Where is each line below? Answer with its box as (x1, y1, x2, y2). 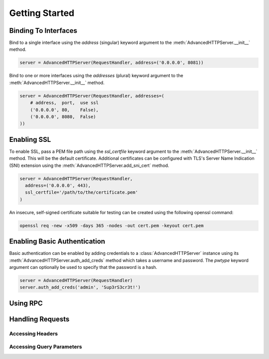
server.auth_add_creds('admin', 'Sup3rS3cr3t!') (19, 284, 141, 290)
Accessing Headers (9, 330, 58, 337)
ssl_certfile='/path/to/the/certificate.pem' (25, 190, 138, 195)
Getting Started (9, 7, 75, 18)
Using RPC (9, 299, 43, 307)
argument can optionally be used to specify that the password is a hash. (9, 264, 157, 270)
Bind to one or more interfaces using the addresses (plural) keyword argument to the (9, 73, 184, 79)
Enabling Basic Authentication (9, 237, 106, 246)
